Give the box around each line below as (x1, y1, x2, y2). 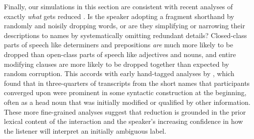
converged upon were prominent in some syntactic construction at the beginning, (4, 87, 247, 98)
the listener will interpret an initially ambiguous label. (4, 125, 166, 136)
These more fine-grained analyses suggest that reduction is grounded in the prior (4, 106, 246, 117)
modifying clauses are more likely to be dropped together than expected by (4, 59, 229, 69)
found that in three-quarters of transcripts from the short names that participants (4, 78, 250, 88)
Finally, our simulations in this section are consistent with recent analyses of (4, 1, 233, 11)
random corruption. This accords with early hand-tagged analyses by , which (4, 68, 234, 79)
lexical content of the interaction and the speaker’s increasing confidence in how (4, 116, 243, 126)
